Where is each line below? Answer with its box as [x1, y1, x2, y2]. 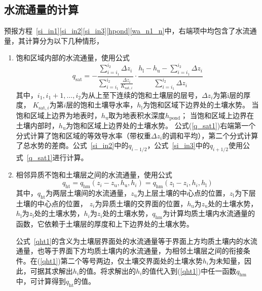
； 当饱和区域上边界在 [180, 110, 254, 120]
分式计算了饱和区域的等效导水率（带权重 [16, 130, 151, 140]
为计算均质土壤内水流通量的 [163, 208, 255, 219]
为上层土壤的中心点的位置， [137, 188, 230, 198]
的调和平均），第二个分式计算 [162, 130, 258, 140]
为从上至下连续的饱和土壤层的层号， [81, 89, 202, 100]
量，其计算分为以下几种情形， [4, 35, 103, 46]
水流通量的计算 [4, 2, 79, 17]
